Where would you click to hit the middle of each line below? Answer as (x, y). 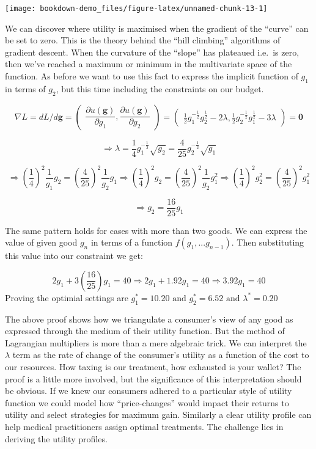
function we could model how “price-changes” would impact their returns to (147, 402)
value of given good (41, 242)
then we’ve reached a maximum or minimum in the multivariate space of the (149, 64)
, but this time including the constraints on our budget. (160, 88)
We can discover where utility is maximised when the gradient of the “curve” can (157, 28)
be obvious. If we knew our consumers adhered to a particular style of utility (149, 391)
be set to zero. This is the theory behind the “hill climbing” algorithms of (143, 40)
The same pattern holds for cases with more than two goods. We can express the (156, 230)
